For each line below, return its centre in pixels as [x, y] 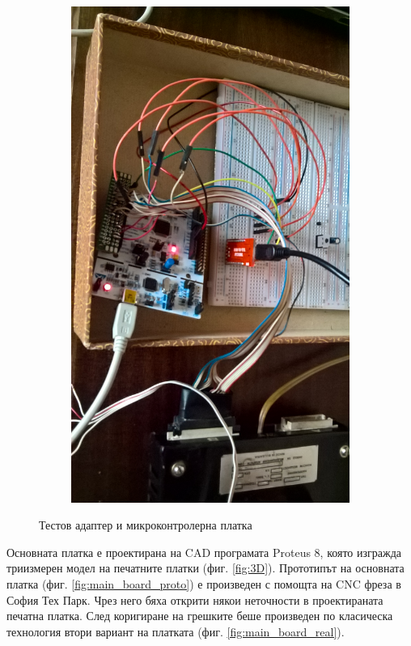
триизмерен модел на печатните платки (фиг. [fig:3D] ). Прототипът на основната [205, 568]
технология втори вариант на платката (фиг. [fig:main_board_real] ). [176, 631]
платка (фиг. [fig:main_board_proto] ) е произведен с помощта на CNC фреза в [204, 583]
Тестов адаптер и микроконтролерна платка [146, 525]
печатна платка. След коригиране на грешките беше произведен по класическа [200, 616]
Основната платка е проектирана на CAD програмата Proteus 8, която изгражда [204, 552]
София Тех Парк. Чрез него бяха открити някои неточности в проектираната [195, 599]
